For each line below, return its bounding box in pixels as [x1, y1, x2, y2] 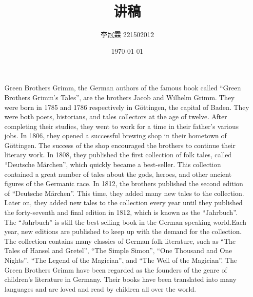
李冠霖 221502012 [100, 29, 154, 40]
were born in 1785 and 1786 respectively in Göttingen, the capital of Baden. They [4, 102, 249, 112]
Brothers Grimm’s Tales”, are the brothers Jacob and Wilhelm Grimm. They [4, 92, 235, 102]
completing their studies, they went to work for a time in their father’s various [4, 121, 239, 131]
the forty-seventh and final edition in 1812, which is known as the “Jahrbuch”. [4, 207, 237, 217]
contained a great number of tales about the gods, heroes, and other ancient [4, 169, 232, 179]
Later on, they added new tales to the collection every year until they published [4, 197, 243, 208]
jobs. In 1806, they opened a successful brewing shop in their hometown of [4, 130, 227, 141]
